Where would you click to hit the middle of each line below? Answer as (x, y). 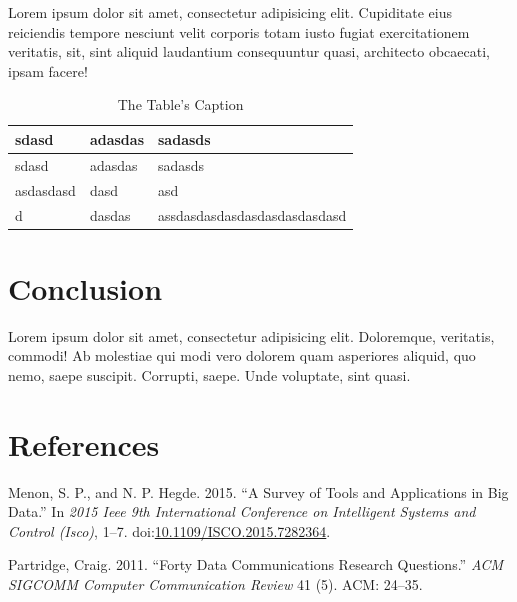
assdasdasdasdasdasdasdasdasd (252, 214)
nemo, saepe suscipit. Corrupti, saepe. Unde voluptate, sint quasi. (209, 374)
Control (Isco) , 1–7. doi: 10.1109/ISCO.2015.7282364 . (169, 530)
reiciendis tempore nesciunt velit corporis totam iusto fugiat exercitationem (239, 31)
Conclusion (85, 287)
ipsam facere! (48, 70)
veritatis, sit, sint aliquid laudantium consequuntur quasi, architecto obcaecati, (249, 51)
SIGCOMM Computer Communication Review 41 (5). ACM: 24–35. (215, 584)
